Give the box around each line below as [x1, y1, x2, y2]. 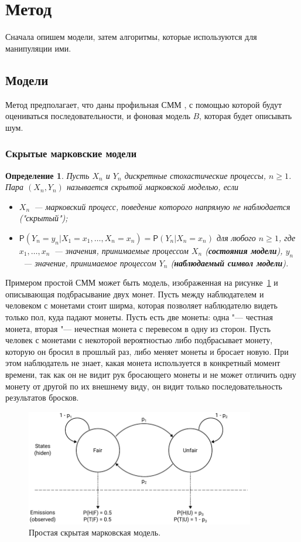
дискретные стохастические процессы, [124, 169, 266, 181]
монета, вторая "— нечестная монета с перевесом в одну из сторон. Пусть [5, 322, 271, 334]
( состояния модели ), [205, 244, 283, 256]
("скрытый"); [19, 212, 68, 224]
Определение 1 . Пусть [5, 169, 90, 181]
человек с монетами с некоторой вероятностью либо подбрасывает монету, [5, 334, 273, 346]
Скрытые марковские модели [5, 146, 137, 161]
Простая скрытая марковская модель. [29, 526, 161, 538]
